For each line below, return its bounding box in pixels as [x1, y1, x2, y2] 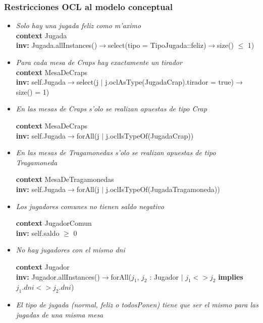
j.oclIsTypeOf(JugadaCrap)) [106, 130, 194, 141]
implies [218, 271, 243, 282]
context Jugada [16, 30, 67, 40]
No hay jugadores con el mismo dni [16, 244, 125, 255]
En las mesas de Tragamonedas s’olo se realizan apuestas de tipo [16, 147, 216, 158]
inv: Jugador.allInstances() [16, 271, 100, 282]
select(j [76, 77, 98, 87]
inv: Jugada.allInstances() [16, 40, 97, 50]
